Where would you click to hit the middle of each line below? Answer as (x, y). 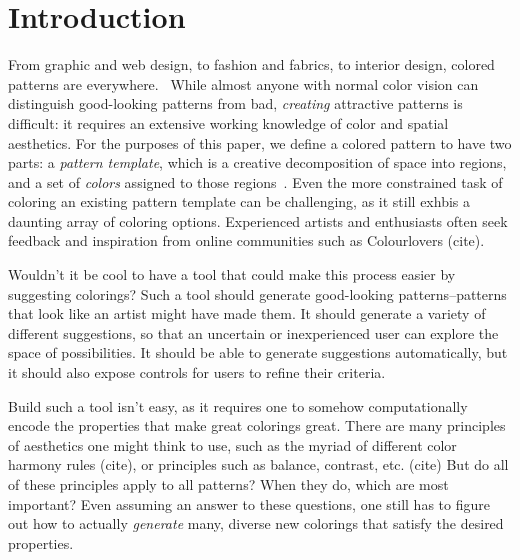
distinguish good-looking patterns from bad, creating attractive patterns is (235, 103)
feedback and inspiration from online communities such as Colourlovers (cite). (246, 240)
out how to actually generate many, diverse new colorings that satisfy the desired (256, 523)
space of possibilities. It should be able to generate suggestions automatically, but (258, 352)
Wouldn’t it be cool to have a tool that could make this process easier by (232, 274)
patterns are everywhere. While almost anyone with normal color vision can (243, 83)
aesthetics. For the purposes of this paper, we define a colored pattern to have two (260, 142)
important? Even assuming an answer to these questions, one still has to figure (249, 503)
